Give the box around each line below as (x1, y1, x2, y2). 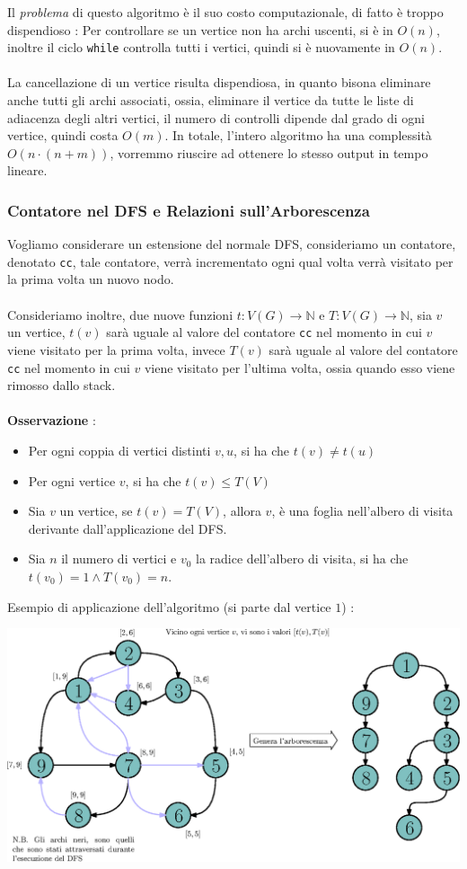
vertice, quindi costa (7, 126, 119, 145)
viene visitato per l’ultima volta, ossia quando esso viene (144, 358, 455, 377)
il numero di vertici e (61, 549, 177, 568)
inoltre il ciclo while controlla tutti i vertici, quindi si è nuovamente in (7, 38, 395, 57)
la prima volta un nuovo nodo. (7, 270, 174, 288)
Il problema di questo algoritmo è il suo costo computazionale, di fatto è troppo (7, 3, 444, 21)
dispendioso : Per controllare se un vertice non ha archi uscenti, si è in (7, 20, 393, 39)
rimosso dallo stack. (7, 376, 116, 395)
